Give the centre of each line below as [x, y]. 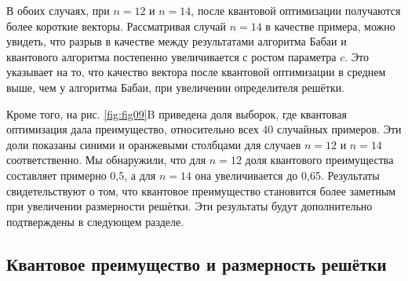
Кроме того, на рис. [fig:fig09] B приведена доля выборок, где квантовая [177, 113]
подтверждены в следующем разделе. [95, 221]
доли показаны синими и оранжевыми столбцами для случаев [154, 144]
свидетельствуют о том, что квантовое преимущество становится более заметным [201, 190]
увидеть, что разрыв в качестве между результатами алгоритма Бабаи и [177, 41]
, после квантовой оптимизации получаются [296, 10]
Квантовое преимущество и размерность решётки [197, 263]
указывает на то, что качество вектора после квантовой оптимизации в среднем [196, 72]
